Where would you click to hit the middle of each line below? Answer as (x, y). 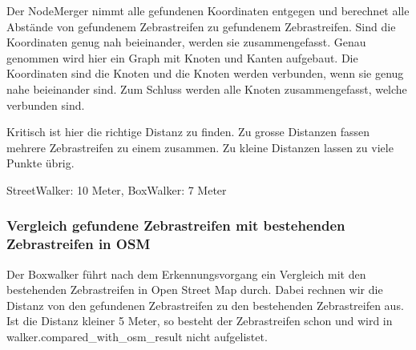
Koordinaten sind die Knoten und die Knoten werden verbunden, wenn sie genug (205, 73)
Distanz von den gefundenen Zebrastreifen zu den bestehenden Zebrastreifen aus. (205, 305)
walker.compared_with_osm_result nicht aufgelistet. (137, 337)
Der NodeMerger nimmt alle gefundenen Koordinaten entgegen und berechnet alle (208, 10)
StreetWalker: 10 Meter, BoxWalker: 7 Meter (117, 189)
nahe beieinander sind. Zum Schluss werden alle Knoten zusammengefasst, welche (207, 89)
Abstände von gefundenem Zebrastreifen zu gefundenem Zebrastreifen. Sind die (201, 26)
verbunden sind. (46, 105)
